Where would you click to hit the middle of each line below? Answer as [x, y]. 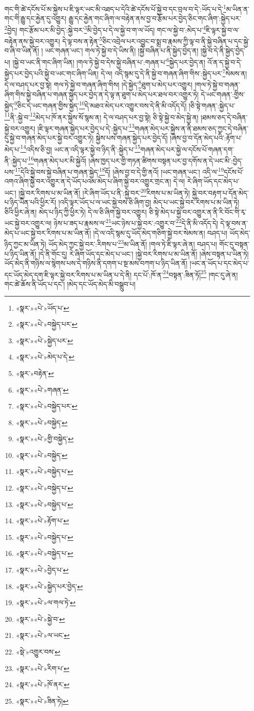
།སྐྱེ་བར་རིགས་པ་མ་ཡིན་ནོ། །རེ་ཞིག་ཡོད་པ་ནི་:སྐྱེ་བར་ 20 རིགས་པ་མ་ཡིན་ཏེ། [104, 192]
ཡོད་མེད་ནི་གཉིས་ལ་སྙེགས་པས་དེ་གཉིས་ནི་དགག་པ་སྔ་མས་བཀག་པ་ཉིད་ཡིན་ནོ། [96, 263]
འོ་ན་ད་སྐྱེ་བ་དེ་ [225, 62]
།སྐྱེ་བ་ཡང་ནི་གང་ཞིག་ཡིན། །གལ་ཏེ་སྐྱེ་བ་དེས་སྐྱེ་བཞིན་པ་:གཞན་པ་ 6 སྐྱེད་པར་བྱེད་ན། [109, 61]
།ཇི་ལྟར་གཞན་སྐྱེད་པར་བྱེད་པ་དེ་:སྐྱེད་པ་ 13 [86, 127]
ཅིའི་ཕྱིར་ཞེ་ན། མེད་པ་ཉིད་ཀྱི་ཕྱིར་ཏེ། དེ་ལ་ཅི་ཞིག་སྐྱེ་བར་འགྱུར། [76, 211]
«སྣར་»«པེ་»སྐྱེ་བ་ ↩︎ [40, 619]
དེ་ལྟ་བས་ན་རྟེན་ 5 [82, 40]
